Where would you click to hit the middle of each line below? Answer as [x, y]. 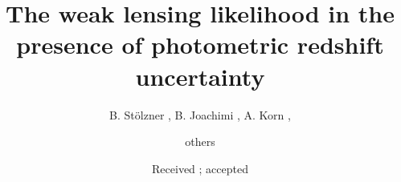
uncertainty [200, 76]
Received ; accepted [200, 168]
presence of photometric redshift [200, 44]
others [200, 142]
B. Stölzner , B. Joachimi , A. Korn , [200, 114]
